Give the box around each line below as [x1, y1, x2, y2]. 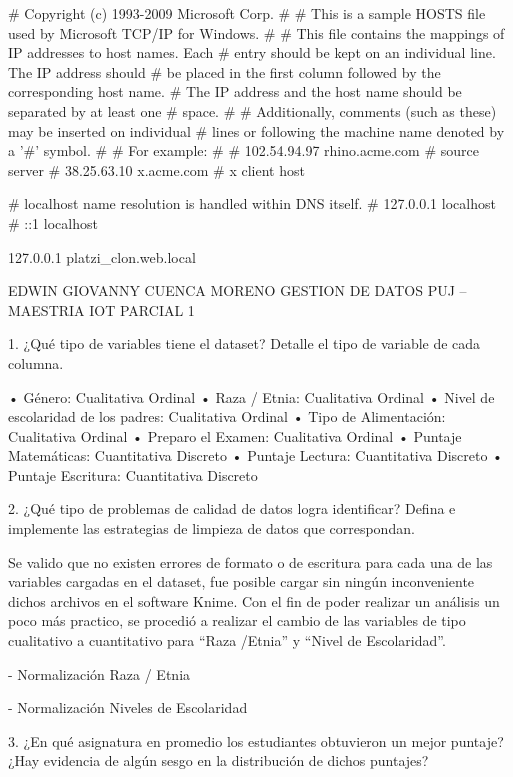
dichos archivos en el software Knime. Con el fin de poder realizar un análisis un [8, 590, 500, 611]
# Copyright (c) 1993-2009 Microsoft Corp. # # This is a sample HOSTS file [8, 3, 486, 23]
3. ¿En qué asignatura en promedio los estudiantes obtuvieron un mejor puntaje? [8, 730, 504, 751]
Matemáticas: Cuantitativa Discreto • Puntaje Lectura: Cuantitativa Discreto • [8, 445, 504, 466]
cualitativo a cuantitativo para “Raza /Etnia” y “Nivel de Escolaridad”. [8, 630, 446, 651]
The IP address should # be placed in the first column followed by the [8, 61, 441, 82]
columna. [8, 352, 64, 373]
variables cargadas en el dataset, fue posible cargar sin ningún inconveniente [8, 571, 475, 592]
